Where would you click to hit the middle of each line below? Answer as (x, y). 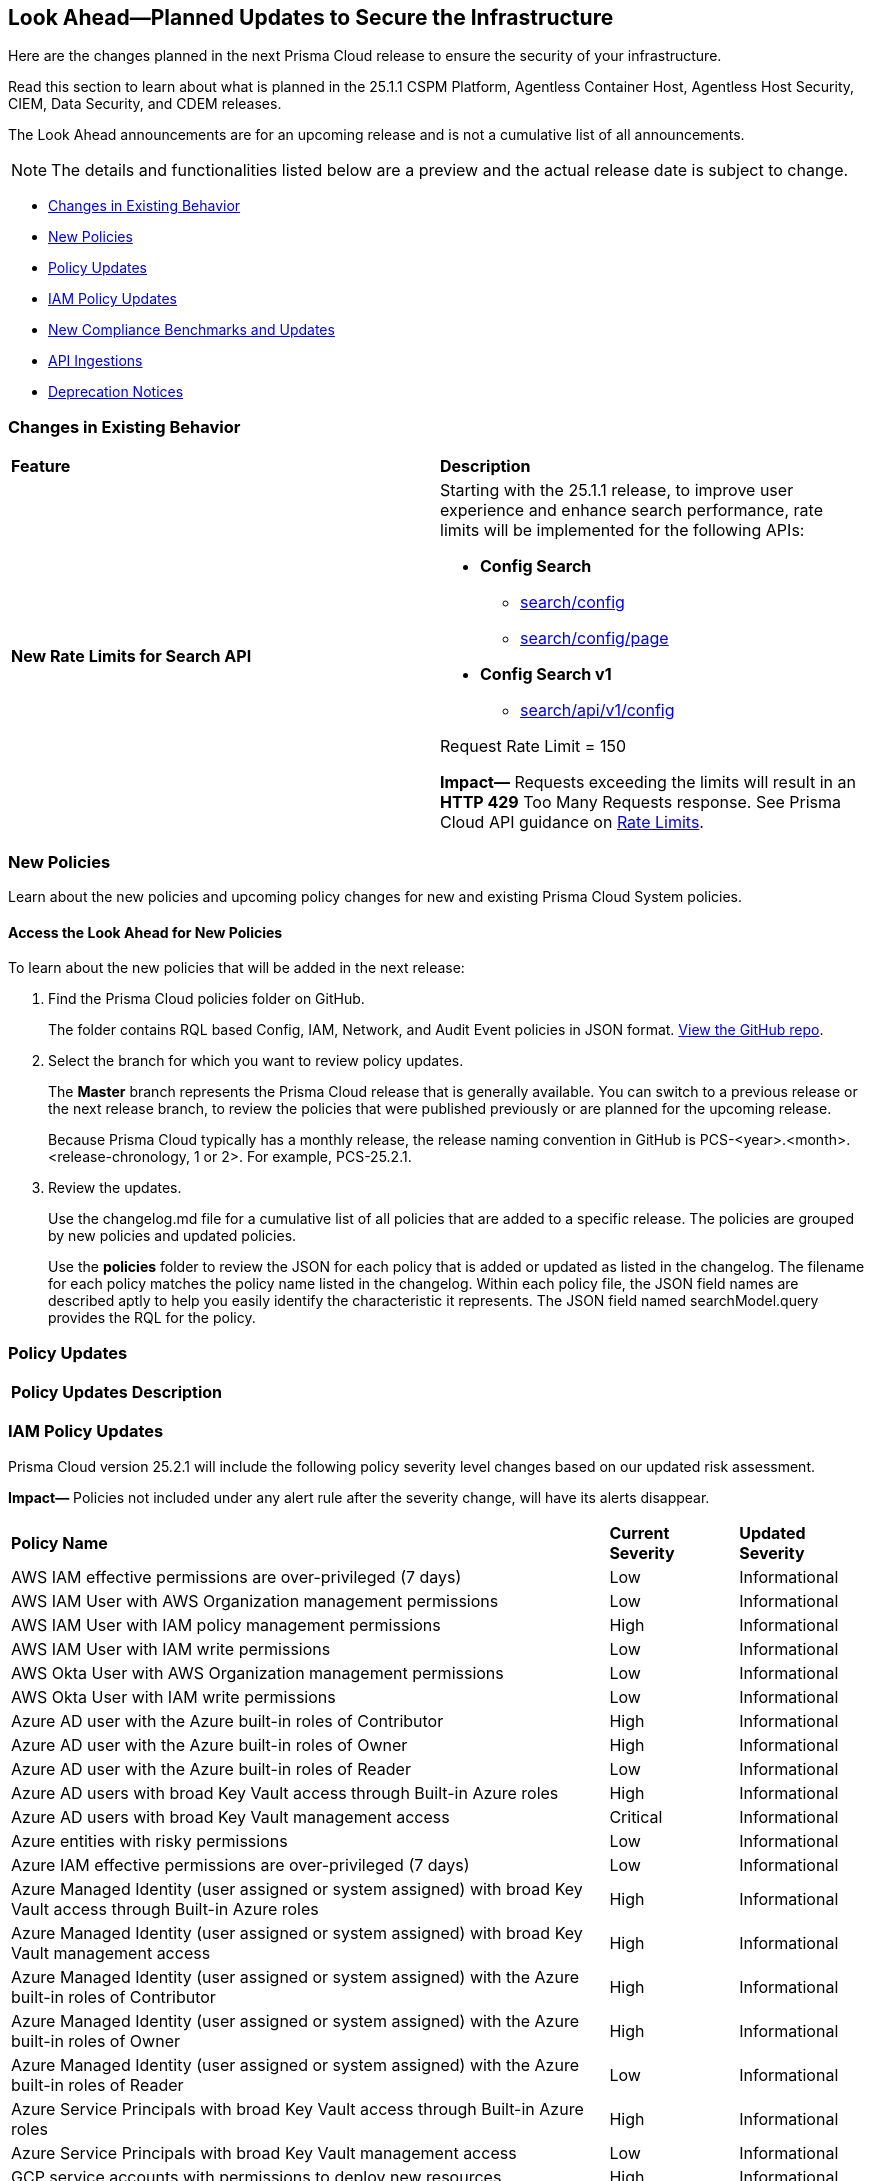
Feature (41, 466)
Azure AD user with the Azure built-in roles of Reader (211, 1768)
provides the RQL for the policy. (152, 1318)
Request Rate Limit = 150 (533, 746)
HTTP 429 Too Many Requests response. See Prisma (641, 802)
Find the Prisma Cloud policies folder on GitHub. (206, 999)
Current (639, 1532)
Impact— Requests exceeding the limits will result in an (648, 782)
